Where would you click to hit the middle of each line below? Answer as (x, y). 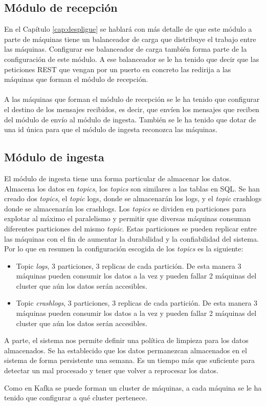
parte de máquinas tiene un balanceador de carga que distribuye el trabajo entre (130, 39)
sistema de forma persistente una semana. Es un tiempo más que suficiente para (130, 360)
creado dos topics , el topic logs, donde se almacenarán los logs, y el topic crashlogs (133, 198)
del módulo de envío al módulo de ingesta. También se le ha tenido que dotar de (130, 119)
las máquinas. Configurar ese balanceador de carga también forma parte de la (126, 49)
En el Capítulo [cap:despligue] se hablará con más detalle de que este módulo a (128, 29)
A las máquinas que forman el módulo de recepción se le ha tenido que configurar (132, 99)
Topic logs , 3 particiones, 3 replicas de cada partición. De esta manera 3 (129, 265)
